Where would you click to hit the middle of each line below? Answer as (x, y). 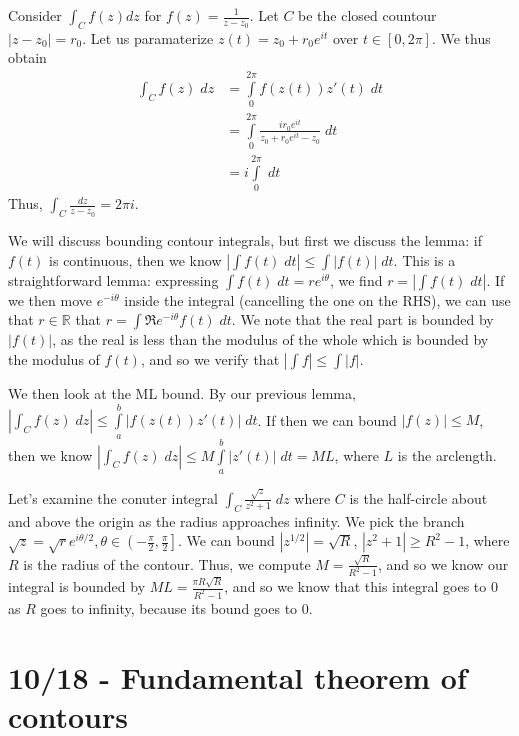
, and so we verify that (210, 359)
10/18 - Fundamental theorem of (237, 676)
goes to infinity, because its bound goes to (169, 608)
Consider (35, 15)
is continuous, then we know (135, 259)
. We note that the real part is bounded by (362, 319)
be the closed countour (367, 15)
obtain (27, 57)
